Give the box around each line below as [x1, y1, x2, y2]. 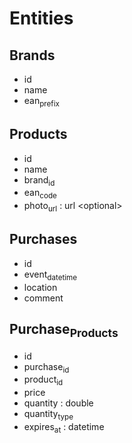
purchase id [23, 360, 70, 375]
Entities [9, 7, 74, 30]
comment [23, 292, 64, 304]
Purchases [9, 231, 78, 248]
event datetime [23, 268, 78, 282]
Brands [9, 47, 56, 64]
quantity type [23, 408, 74, 422]
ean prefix [23, 95, 60, 109]
